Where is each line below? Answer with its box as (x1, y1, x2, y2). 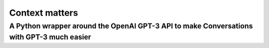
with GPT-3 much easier (9, 32, 92, 42)
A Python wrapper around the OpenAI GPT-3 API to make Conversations (9, 22, 253, 30)
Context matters (9, 7, 78, 18)
